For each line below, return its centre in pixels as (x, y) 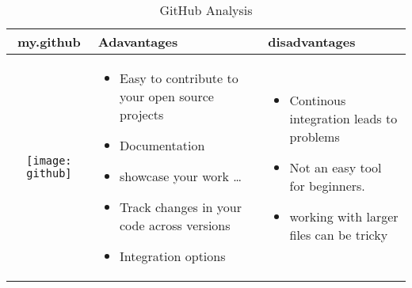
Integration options (173, 256)
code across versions (175, 225)
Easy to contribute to (179, 78)
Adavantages (138, 42)
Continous (318, 100)
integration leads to (343, 118)
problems (315, 136)
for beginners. (327, 185)
